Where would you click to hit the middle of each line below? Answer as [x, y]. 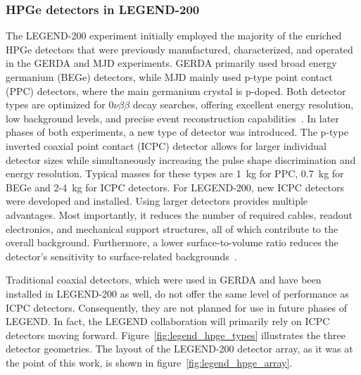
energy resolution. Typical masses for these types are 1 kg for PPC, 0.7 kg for [175, 173]
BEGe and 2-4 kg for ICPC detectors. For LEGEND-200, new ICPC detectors [175, 187]
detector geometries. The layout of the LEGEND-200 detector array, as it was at [179, 349]
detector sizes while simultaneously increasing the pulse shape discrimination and [181, 159]
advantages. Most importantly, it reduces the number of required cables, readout [179, 214]
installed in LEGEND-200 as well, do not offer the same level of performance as [177, 293]
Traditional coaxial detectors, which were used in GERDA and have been [164, 280]
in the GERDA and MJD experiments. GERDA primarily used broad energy [171, 63]
